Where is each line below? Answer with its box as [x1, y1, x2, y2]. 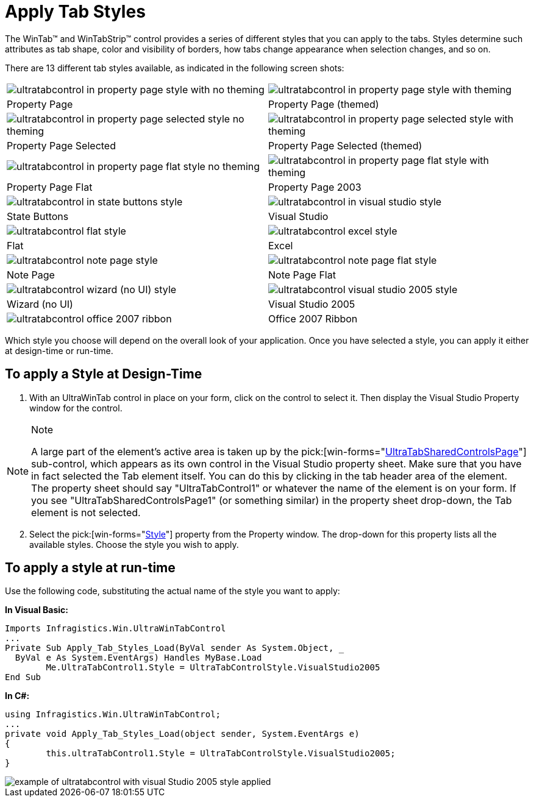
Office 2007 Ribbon [268, 312, 358, 325]
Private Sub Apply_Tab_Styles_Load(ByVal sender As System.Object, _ [5, 643, 344, 653]
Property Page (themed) [268, 98, 379, 110]
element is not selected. [31, 506, 141, 519]
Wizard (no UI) [7, 297, 73, 310]
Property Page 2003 [268, 180, 361, 193]
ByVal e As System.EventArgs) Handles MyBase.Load [15, 653, 262, 663]
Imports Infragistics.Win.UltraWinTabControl [5, 623, 226, 634]
